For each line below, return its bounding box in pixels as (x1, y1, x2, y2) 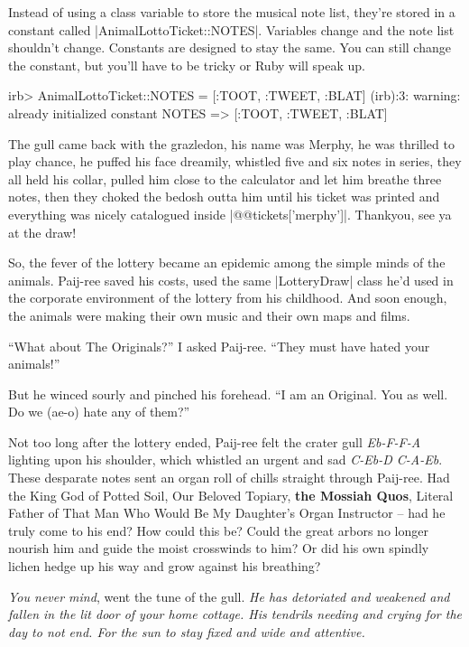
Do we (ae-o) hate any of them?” (8, 402, 190, 421)
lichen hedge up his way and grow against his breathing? (8, 557, 321, 576)
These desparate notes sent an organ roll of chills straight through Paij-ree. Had (8, 468, 450, 487)
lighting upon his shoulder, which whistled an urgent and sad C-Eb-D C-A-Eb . (8, 450, 443, 469)
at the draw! (8, 222, 77, 241)
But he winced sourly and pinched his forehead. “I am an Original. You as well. (8, 384, 448, 403)
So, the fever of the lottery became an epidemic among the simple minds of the (8, 253, 446, 272)
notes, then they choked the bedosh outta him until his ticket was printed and (8, 187, 440, 206)
